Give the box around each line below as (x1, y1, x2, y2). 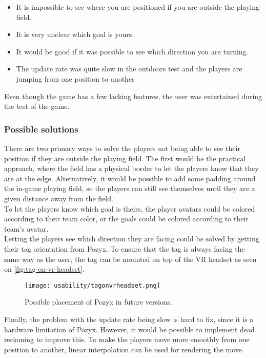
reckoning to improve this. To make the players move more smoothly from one (4, 334, 250, 345)
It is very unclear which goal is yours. (16, 29, 134, 40)
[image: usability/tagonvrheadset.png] (25, 281, 160, 289)
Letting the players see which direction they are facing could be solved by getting (4, 233, 259, 244)
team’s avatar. (4, 223, 49, 234)
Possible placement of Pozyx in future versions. (25, 296, 173, 307)
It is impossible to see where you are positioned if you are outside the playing (16, 2, 260, 12)
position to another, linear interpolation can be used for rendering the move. (4, 344, 244, 354)
